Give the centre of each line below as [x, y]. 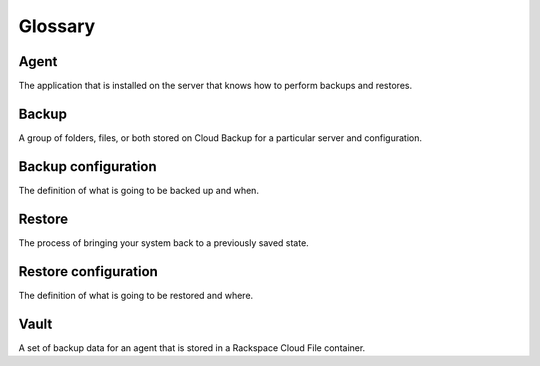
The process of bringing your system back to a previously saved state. [163, 242]
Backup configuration [87, 166]
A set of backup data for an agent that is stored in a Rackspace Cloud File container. [192, 347]
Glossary [57, 26]
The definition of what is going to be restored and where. [136, 295]
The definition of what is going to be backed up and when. [139, 190]
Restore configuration [88, 271]
